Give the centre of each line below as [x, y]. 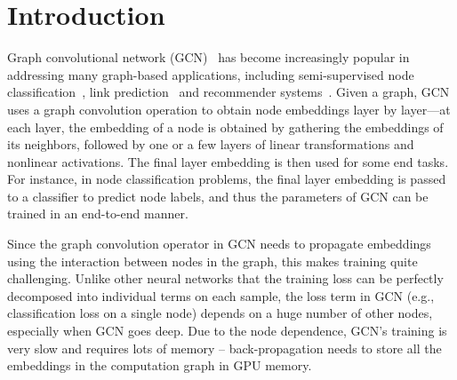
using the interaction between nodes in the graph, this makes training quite [212, 261]
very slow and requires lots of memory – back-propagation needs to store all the [224, 348]
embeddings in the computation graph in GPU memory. [160, 365]
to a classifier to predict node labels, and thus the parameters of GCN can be [218, 196]
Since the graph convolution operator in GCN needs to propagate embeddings [219, 244]
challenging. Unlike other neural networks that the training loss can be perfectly [225, 278]
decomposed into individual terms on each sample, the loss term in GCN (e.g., [221, 295]
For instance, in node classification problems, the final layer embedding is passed [227, 179]
